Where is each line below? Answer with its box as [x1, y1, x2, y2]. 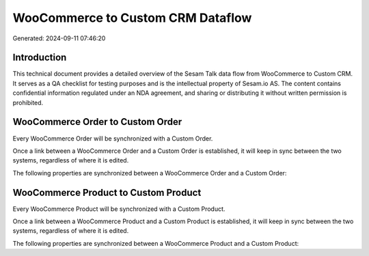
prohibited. [12, 98, 44, 106]
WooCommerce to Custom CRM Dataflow [12, 10, 252, 25]
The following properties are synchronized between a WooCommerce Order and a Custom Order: [12, 169, 287, 177]
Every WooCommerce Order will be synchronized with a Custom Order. [12, 134, 213, 143]
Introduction [12, 52, 67, 63]
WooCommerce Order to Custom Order [12, 116, 182, 128]
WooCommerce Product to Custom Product [12, 186, 202, 198]
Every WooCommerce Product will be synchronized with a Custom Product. [12, 205, 225, 213]
